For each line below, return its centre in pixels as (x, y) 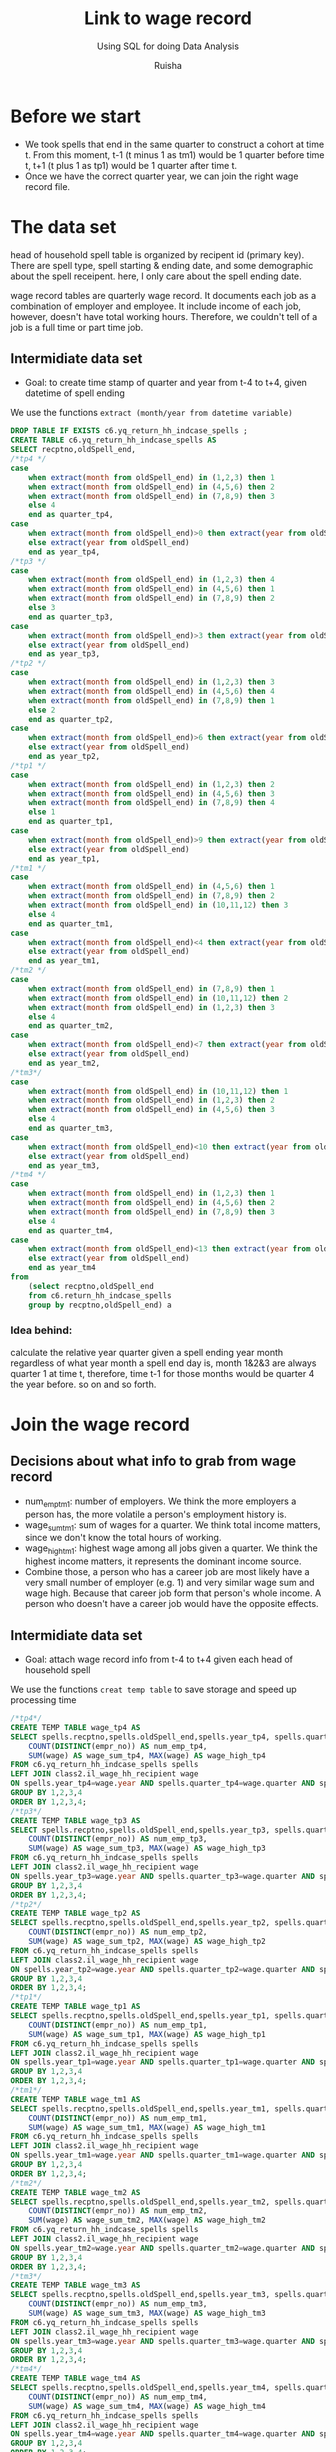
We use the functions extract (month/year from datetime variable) (151, 413)
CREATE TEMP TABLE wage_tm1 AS (75, 2099)
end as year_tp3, (64, 654)
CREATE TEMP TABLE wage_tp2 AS (75, 1913)
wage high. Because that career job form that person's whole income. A (173, 1593)
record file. (47, 186)
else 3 (42, 608)
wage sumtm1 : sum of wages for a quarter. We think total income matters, (172, 1525)
